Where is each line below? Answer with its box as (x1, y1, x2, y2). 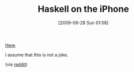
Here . (5, 42, 16, 48)
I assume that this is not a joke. (5, 52, 68, 58)
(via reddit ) (5, 61, 28, 67)
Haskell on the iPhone (38, 3, 129, 15)
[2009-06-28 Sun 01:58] (58, 20, 109, 26)
